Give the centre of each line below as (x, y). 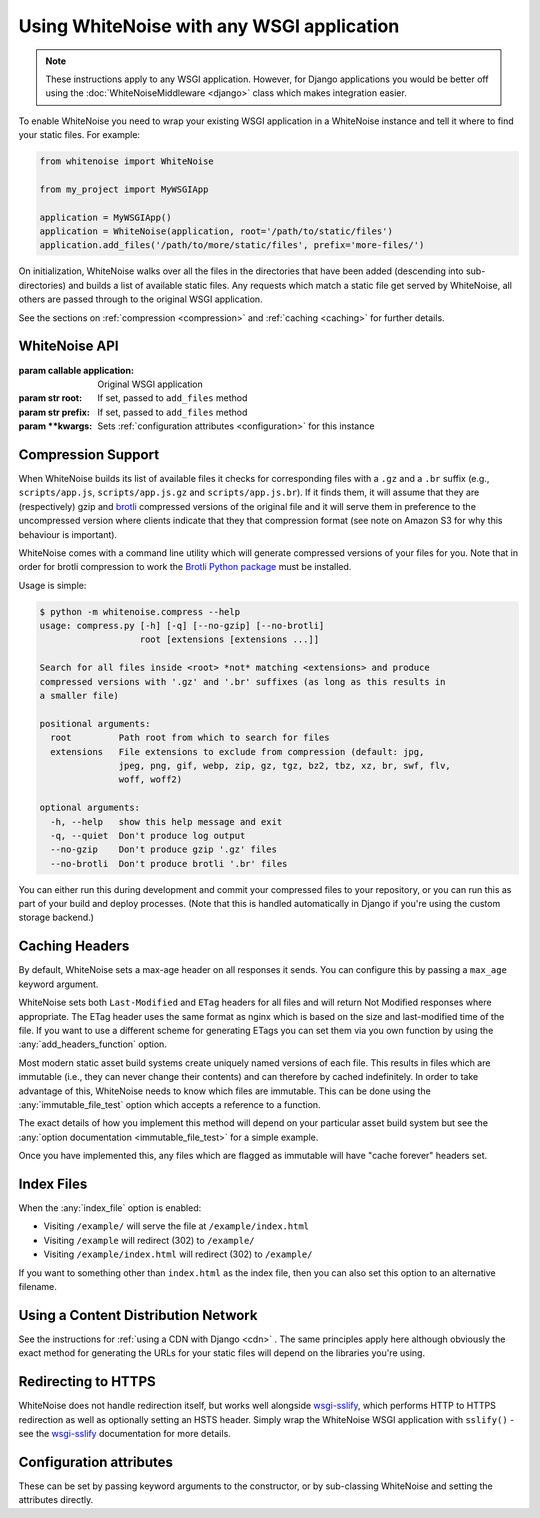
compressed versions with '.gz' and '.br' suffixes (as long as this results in (242, 681)
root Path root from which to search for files (190, 738)
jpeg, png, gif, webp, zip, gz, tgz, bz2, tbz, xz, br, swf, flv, (285, 765)
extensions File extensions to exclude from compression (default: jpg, (237, 751)
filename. (37, 1286)
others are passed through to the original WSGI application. (141, 299)
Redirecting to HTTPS (87, 1381)
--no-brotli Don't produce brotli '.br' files (169, 863)
